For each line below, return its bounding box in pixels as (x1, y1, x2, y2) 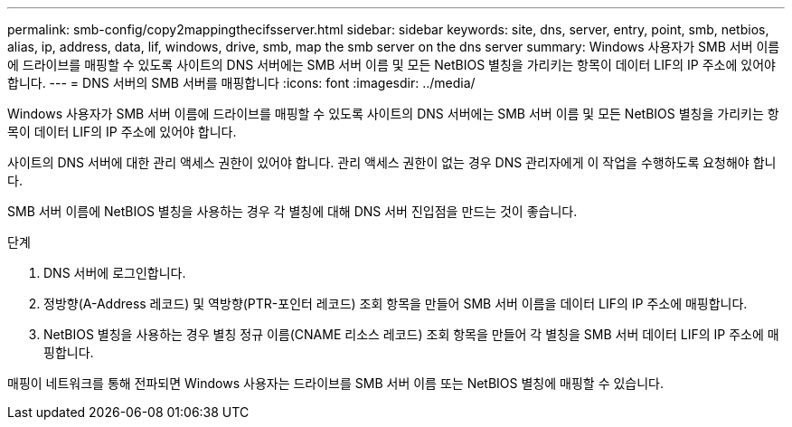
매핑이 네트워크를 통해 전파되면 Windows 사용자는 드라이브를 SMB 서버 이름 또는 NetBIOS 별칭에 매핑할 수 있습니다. (7, 375, 664, 391)
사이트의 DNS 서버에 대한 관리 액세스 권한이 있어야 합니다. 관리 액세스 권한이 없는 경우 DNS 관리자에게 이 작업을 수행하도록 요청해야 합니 (7, 155, 777, 170)
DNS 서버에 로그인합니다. (43, 265, 186, 280)
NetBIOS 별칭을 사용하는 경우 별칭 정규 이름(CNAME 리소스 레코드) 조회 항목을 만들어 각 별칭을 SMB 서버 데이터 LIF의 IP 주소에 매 (43, 327, 779, 342)
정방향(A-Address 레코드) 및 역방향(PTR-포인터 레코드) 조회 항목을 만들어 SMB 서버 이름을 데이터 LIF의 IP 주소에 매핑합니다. (43, 296, 748, 311)
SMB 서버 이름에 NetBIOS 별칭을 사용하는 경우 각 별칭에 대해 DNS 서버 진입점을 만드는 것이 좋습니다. (7, 204, 578, 219)
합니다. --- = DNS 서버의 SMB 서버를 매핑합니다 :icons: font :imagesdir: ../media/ (7, 75, 476, 90)
